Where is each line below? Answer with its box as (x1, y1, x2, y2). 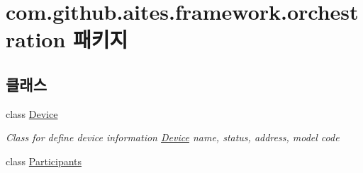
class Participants (6, 153, 82, 168)
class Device (6, 106, 58, 121)
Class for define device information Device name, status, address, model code (6, 130, 340, 145)
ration (6, 25, 66, 54)
